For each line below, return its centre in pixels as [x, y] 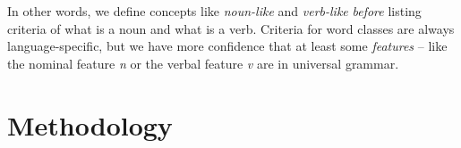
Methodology [90, 124]
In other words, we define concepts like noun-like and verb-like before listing [214, 11]
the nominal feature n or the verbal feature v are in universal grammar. [203, 63]
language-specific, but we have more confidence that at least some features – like [227, 46]
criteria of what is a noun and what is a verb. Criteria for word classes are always [231, 28]
